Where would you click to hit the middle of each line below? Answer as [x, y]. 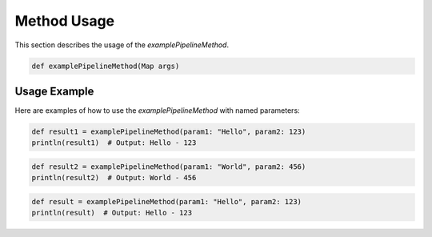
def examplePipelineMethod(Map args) [106, 66]
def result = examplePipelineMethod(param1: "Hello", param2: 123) [167, 201]
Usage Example [54, 91]
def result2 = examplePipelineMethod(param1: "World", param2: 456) [169, 167]
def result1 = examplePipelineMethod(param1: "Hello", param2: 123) [169, 132]
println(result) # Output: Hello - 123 [112, 213]
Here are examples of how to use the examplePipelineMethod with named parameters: [157, 110]
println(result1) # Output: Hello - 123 [114, 143]
